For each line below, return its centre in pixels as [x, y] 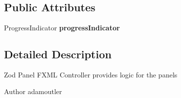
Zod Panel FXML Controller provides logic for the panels [91, 74]
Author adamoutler [33, 91]
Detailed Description [58, 54]
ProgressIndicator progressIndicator [62, 28]
